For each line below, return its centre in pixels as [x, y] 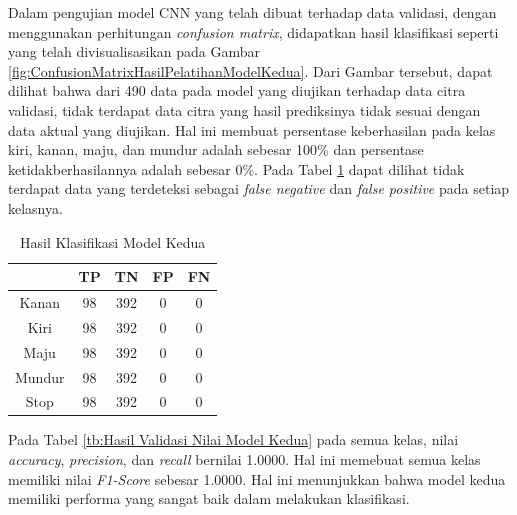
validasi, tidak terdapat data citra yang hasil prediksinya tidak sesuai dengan [244, 109]
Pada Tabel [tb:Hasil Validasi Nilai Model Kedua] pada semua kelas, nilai [233, 439]
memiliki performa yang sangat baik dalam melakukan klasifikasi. [209, 498]
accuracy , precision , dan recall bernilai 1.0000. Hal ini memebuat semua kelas [244, 459]
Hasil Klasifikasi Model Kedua [113, 241]
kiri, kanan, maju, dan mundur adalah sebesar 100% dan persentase [216, 149]
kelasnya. [35, 207]
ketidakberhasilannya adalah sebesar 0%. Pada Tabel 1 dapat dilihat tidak [236, 168]
